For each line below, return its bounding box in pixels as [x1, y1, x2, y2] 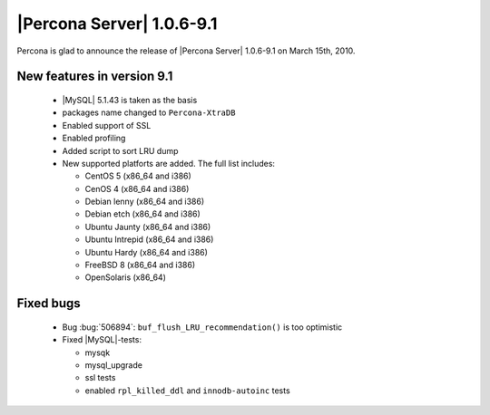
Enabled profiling [62, 132, 126, 144]
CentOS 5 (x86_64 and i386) [84, 170, 192, 181]
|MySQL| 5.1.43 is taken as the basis [62, 94, 198, 105]
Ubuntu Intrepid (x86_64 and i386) [84, 234, 214, 245]
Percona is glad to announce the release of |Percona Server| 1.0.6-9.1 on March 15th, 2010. [16, 45, 356, 56]
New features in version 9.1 [16, 69, 173, 84]
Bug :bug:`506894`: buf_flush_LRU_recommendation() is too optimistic [62, 322, 343, 333]
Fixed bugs [16, 295, 81, 312]
